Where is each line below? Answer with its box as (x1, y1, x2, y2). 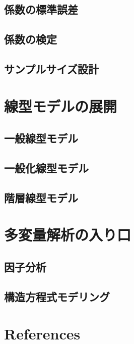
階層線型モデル (4, 189, 78, 205)
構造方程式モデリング (4, 288, 110, 304)
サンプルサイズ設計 (4, 61, 99, 76)
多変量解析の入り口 (4, 224, 131, 245)
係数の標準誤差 (4, 2, 78, 17)
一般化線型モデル (4, 160, 89, 175)
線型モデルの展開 (4, 95, 117, 116)
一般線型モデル (4, 130, 78, 146)
